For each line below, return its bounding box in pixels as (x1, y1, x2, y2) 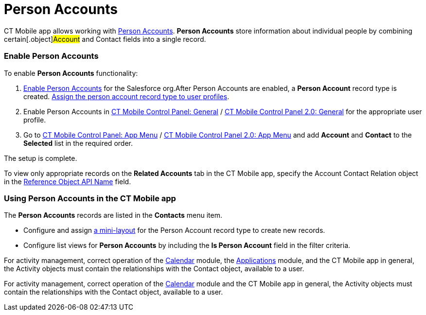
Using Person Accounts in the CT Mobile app (4, 193, 176, 203)
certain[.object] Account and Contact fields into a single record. (4, 35, 206, 43)
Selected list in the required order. (23, 139, 133, 147)
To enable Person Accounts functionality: (4, 69, 138, 77)
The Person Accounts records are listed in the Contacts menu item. (4, 211, 222, 220)
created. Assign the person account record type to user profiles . (23, 92, 230, 101)
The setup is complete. (4, 154, 77, 162)
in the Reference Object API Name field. (4, 177, 131, 186)
